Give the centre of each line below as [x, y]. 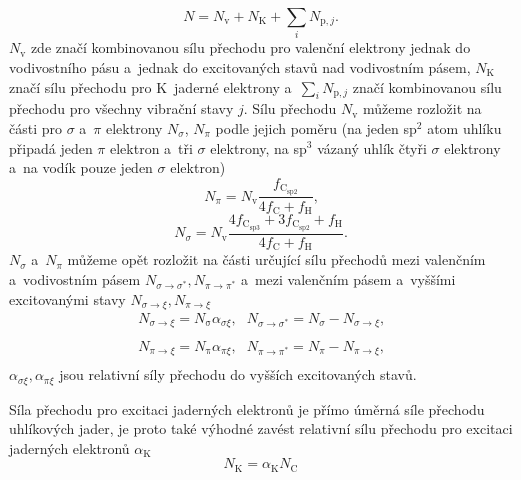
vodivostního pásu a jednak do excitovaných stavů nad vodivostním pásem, [240, 66]
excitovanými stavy [67, 298]
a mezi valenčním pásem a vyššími [348, 278]
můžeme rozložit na [422, 108]
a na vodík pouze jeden [81, 167]
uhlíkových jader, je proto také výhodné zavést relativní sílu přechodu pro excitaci [261, 428]
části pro [36, 127]
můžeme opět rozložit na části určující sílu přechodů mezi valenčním [276, 259]
